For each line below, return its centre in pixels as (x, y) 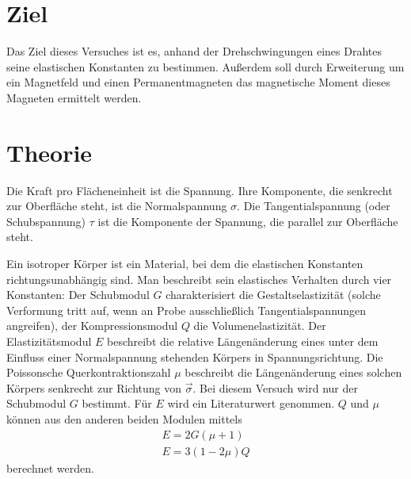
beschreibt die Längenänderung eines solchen (293, 372)
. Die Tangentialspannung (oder (314, 206)
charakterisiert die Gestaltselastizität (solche (273, 295)
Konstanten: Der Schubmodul (78, 295)
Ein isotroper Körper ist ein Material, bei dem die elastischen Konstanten (185, 263)
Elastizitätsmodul (49, 341)
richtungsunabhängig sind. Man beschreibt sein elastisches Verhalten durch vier (199, 279)
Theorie (49, 152)
